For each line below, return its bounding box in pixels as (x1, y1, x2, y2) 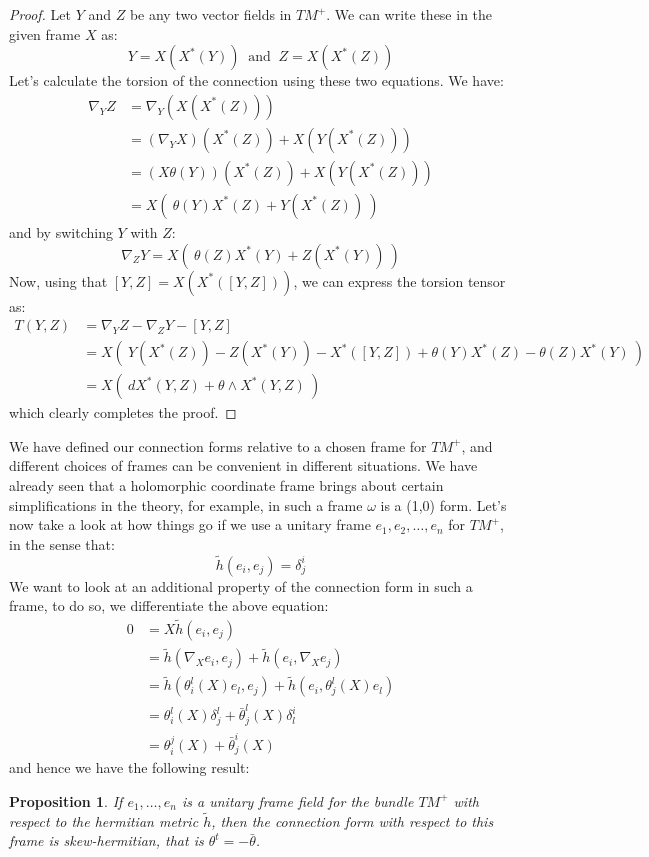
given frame (9, 23, 81, 44)
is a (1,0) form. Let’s (380, 494, 507, 515)
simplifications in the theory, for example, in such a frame (9, 494, 363, 515)
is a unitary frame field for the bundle (181, 790, 414, 811)
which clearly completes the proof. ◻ (9, 402, 237, 423)
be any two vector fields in (129, 4, 292, 24)
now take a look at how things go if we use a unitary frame (9, 514, 371, 535)
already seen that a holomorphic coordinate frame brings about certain (9, 474, 444, 495)
